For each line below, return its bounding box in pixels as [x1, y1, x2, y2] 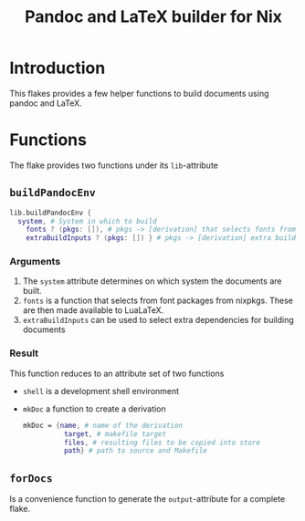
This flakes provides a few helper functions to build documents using [9, 88, 269, 99]
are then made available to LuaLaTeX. [22, 305, 164, 316]
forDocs [9, 472, 53, 485]
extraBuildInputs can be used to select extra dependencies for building [22, 315, 294, 326]
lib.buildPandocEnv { [9, 208, 92, 217]
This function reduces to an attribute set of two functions [9, 368, 225, 379]
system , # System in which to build [17, 216, 157, 225]
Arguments [9, 255, 61, 268]
